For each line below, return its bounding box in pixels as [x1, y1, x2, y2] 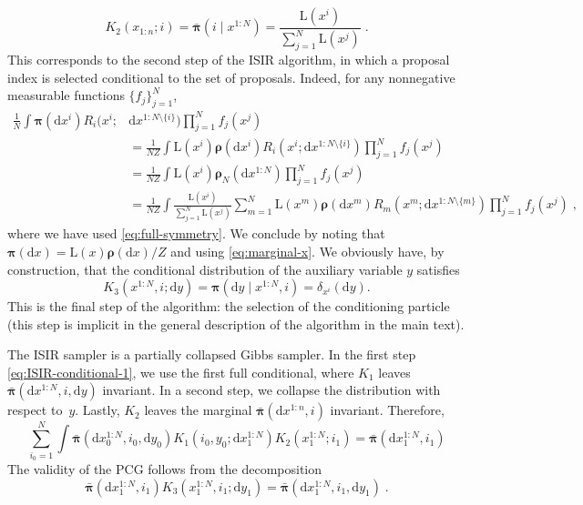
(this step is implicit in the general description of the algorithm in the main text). [7, 314, 465, 333]
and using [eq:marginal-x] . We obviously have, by [170, 241, 445, 260]
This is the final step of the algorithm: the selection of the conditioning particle [7, 297, 450, 316]
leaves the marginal [144, 400, 252, 419]
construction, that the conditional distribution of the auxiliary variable [7, 259, 403, 278]
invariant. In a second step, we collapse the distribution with [102, 380, 441, 399]
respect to [7, 400, 63, 419]
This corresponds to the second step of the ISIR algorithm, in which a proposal [7, 50, 450, 69]
